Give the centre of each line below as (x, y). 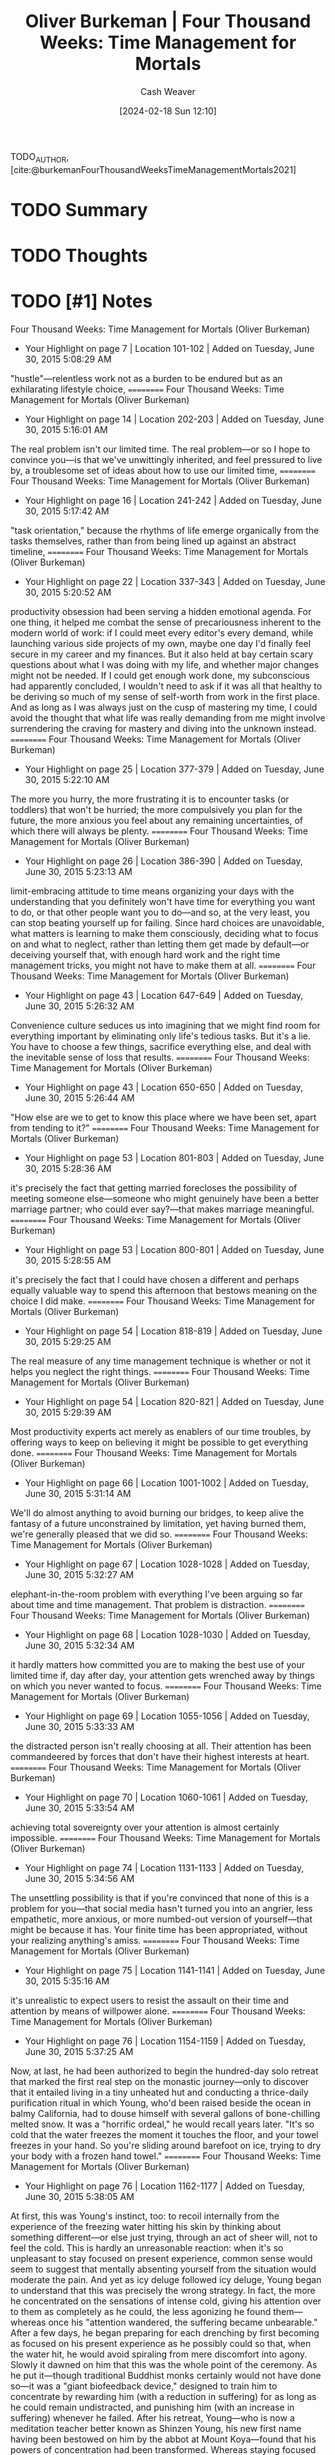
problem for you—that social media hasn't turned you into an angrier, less (161, 1909)
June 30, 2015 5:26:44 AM (79, 1098)
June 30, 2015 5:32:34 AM (79, 1646)
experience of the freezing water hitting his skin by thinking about (146, 2227)
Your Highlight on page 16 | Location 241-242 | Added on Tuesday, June (173, 501)
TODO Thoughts (79, 256)
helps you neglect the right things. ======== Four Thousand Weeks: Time (160, 1372)
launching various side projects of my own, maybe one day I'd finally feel (161, 644)
